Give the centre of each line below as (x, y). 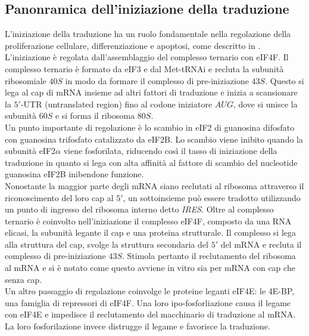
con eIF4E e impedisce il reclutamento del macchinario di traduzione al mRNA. (150, 314)
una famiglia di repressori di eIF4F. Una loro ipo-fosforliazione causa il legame (148, 302)
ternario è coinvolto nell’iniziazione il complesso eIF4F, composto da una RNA (148, 221)
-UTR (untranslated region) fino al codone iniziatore (116, 104)
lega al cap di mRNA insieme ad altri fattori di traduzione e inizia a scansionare (151, 92)
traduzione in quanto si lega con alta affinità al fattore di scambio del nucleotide (151, 162)
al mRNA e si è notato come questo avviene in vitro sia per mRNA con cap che (150, 268)
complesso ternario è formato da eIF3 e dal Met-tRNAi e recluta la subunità (144, 68)
